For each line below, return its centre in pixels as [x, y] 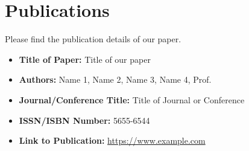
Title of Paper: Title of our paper [85, 59]
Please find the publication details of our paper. [93, 39]
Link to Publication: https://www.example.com [112, 140]
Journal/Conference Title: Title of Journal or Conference [132, 99]
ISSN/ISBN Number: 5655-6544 [84, 120]
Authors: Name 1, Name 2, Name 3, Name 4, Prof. [115, 79]
